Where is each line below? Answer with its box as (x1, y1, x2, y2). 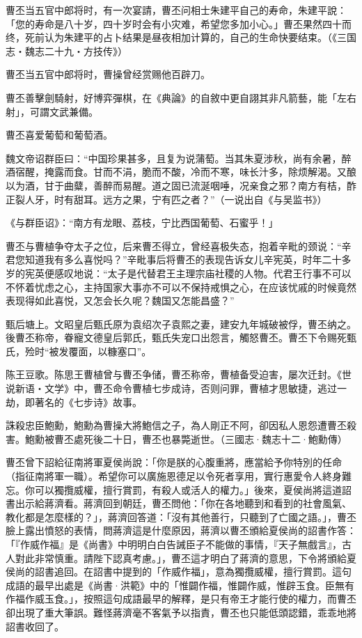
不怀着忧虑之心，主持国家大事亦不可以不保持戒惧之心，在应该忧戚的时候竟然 (6, 279, 356, 294)
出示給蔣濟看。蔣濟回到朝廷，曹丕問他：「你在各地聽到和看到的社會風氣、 (15, 496, 352, 511)
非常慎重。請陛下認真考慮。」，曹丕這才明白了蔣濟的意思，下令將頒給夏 (34, 550, 356, 565)
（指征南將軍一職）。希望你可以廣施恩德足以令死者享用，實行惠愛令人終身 (6, 469, 342, 483)
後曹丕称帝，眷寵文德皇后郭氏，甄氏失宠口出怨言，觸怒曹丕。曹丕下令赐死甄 (6, 330, 356, 345)
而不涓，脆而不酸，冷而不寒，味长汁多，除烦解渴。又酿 (102, 164, 356, 179)
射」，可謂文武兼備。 (6, 104, 98, 118)
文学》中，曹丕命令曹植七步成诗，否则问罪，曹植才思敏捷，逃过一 (44, 381, 347, 396)
